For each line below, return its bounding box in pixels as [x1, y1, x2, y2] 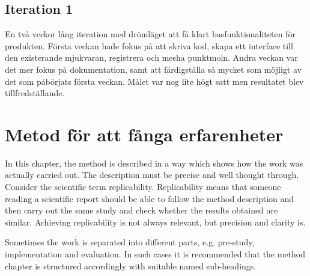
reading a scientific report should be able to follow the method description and [5, 192, 294, 204]
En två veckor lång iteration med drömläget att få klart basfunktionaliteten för [5, 28, 296, 40]
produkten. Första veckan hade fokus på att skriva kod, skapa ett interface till [5, 39, 293, 52]
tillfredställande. [5, 87, 65, 99]
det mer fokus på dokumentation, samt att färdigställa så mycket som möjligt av [5, 63, 302, 75]
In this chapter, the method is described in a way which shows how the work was [5, 156, 303, 169]
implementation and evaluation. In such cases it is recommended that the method [5, 248, 306, 260]
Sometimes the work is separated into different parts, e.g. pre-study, [5, 236, 255, 248]
